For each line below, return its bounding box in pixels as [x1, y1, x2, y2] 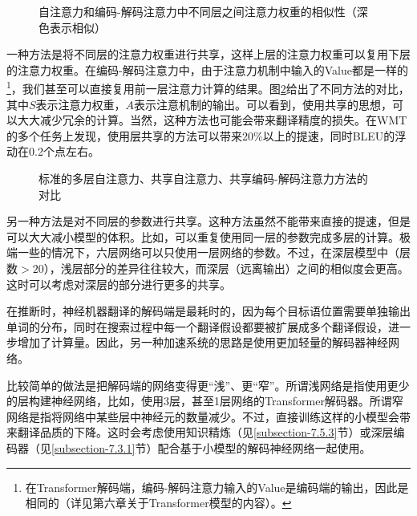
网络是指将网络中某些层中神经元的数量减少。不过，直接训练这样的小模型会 [6, 408, 399, 425]
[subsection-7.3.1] [51, 439, 136, 456]
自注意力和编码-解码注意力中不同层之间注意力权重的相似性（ [38, 3, 357, 19]
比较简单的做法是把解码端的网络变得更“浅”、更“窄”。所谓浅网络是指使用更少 [6, 376, 410, 393]
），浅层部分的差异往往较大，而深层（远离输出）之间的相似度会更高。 [43, 259, 409, 276]
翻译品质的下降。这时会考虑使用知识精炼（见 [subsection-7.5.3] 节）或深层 [17, 424, 394, 441]
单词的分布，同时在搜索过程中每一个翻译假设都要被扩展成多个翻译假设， [6, 318, 388, 335]
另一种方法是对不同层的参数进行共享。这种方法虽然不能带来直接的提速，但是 [6, 213, 411, 230]
